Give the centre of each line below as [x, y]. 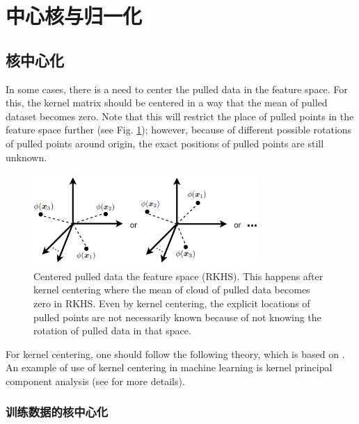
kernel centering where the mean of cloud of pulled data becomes [172, 290]
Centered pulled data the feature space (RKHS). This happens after [178, 276]
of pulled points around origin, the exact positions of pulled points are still [165, 143]
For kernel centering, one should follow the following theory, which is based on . [175, 353]
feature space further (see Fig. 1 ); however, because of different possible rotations [179, 130]
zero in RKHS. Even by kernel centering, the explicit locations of [172, 303]
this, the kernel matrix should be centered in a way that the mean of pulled [167, 103]
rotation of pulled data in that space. [112, 331]
